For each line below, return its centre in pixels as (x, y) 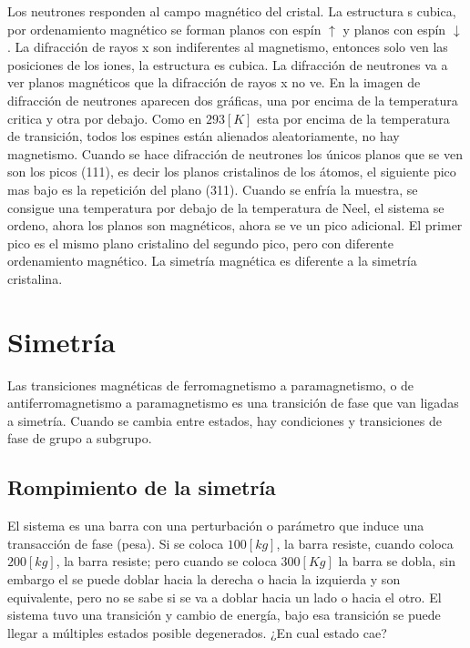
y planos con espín (394, 29)
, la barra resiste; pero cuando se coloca (166, 561)
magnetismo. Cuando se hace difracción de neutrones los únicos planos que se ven (235, 153)
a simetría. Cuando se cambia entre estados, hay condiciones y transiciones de (225, 420)
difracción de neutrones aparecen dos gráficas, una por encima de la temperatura (233, 100)
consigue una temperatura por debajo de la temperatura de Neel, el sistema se (226, 207)
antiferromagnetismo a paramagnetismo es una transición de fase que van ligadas (233, 403)
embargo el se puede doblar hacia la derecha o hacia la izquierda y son (204, 578)
